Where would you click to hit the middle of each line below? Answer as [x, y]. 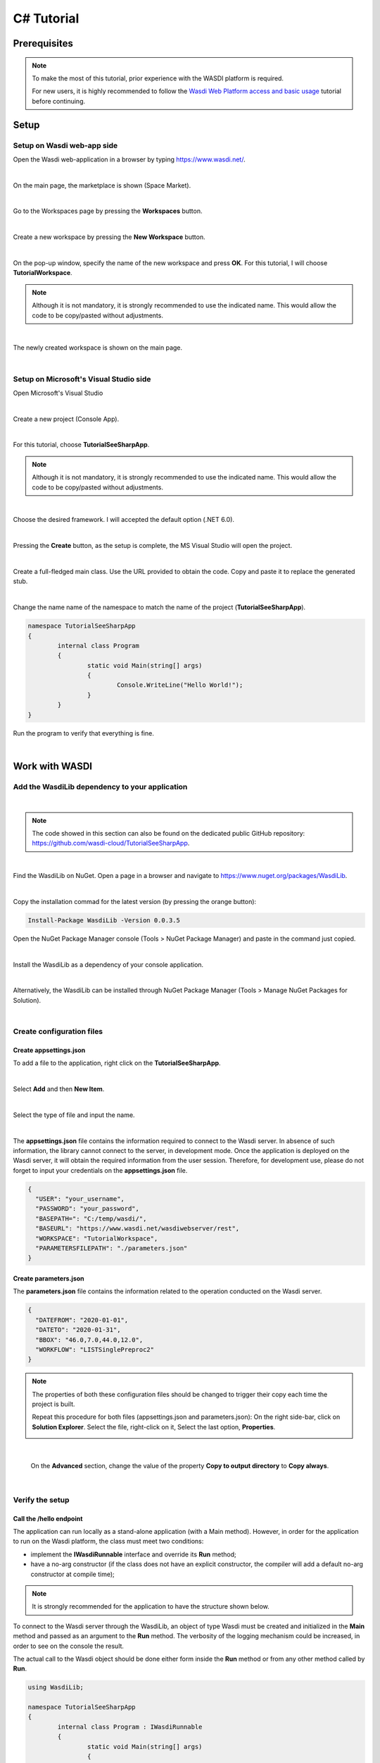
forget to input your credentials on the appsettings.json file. [100, 1170]
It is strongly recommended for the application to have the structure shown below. [151, 1606]
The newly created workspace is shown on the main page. [98, 348]
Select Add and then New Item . [59, 1089]
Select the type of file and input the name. [74, 1115]
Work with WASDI [53, 766]
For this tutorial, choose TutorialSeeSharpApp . [81, 445]
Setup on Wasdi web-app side [65, 145]
